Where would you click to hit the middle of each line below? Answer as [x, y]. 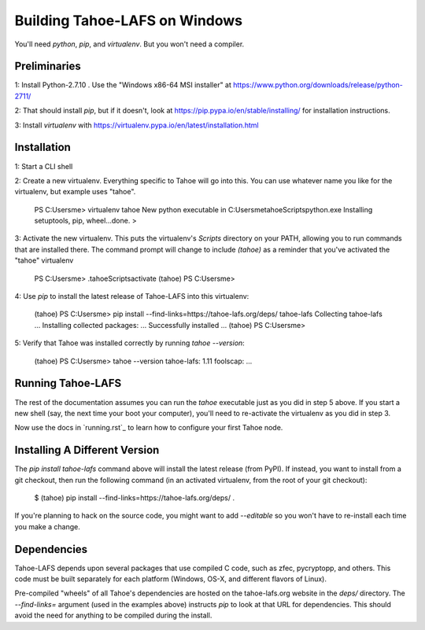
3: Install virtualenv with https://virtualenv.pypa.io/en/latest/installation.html [137, 125]
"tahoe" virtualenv [44, 260]
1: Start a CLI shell [44, 166]
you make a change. [47, 526]
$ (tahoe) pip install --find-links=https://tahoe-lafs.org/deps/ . [135, 497]
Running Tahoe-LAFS [68, 383]
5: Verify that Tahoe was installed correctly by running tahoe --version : [130, 343]
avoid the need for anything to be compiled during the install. [113, 615]
